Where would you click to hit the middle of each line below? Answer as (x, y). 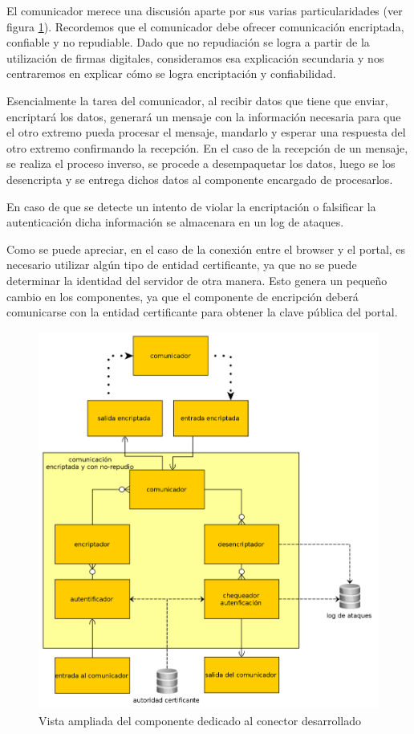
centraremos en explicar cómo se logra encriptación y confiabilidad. (171, 73)
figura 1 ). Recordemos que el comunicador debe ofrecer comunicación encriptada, (205, 26)
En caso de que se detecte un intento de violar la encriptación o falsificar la (191, 206)
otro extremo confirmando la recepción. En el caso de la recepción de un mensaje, (207, 147)
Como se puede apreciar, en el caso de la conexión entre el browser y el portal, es (206, 249)
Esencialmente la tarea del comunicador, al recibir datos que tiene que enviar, (197, 100)
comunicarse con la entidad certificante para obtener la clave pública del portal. (202, 312)
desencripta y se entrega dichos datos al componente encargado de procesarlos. (200, 179)
